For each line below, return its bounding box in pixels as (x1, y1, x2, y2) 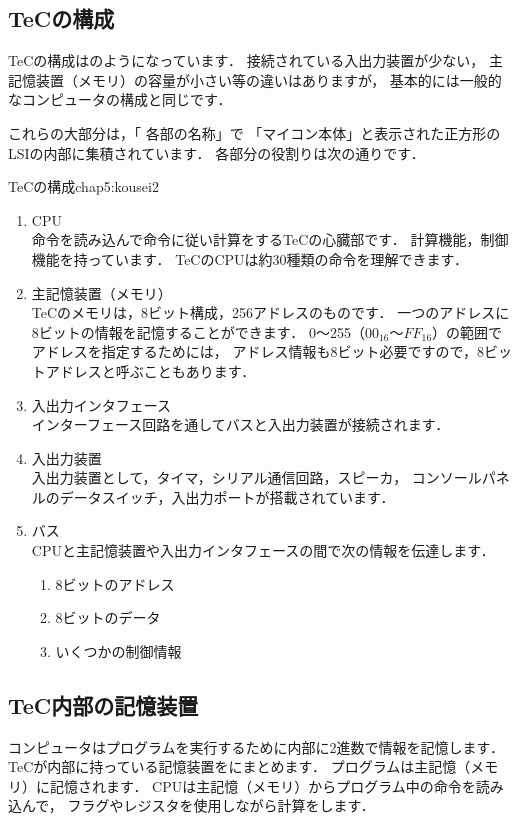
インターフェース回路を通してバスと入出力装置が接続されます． (31, 414, 450, 435)
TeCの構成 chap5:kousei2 (8, 176, 159, 197)
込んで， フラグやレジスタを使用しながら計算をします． (8, 795, 375, 816)
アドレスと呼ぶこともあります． (45, 360, 256, 381)
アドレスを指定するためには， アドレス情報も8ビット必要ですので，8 (31, 341, 484, 362)
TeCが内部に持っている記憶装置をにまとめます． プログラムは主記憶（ (8, 756, 471, 777)
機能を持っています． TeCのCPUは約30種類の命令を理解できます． (31, 248, 469, 269)
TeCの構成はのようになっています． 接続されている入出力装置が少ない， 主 (8, 50, 503, 71)
